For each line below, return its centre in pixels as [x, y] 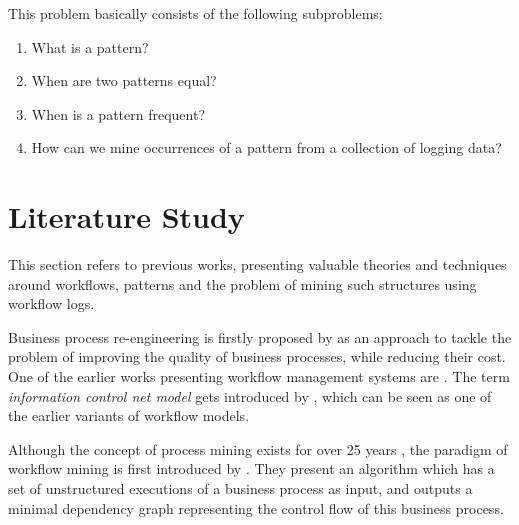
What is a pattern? [90, 46]
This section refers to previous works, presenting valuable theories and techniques [257, 264]
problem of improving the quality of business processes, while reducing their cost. [257, 356]
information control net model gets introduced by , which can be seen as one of [250, 395]
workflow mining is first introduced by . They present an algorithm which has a [251, 468]
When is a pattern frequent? [118, 113]
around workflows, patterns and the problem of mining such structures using [242, 283]
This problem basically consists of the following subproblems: [195, 13]
